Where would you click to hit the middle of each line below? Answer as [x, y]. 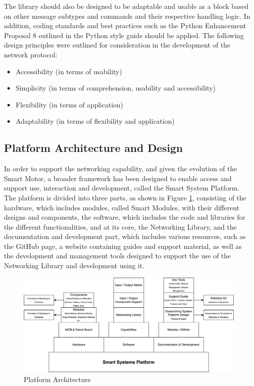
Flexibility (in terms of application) [69, 104]
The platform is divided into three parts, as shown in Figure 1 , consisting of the [125, 197]
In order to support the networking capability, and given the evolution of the [121, 169]
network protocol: [31, 54]
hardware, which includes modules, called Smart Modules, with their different [122, 207]
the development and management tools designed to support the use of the [118, 256]
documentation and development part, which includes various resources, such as [125, 236]
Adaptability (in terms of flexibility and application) [95, 121]
